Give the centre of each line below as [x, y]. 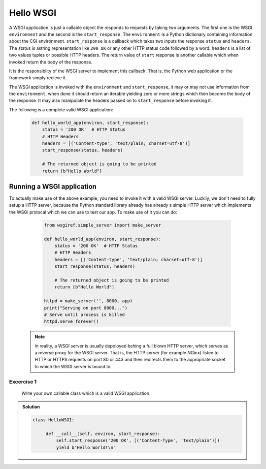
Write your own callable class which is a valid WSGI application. [86, 393]
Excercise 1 [23, 381]
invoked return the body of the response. [51, 62]
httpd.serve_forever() [71, 322]
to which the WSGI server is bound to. [73, 366]
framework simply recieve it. [38, 78]
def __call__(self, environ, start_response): [103, 434]
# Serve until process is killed [84, 314]
